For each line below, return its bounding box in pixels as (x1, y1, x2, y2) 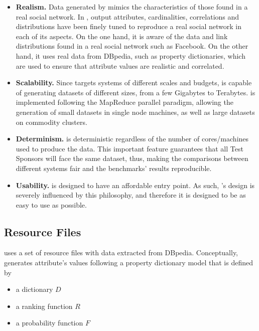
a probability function (16, 317, 83, 328)
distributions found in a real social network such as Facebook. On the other (16, 41, 248, 51)
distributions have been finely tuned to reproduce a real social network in (16, 21, 242, 32)
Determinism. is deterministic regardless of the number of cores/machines (16, 133, 249, 144)
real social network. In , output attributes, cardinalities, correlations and (16, 11, 239, 22)
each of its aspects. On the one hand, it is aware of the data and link (16, 31, 228, 41)
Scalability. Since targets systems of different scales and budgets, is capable (16, 77, 252, 88)
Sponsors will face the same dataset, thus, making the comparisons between (16, 153, 248, 163)
